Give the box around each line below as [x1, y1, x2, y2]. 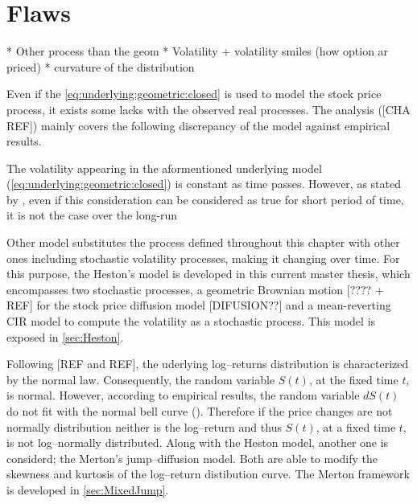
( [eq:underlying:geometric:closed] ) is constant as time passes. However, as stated [6, 175, 401, 192]
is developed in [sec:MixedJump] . [6, 481, 169, 498]
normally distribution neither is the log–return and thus [6, 418, 282, 435]
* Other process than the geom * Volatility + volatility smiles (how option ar [6, 43, 389, 59]
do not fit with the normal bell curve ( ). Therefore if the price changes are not [6, 403, 393, 419]
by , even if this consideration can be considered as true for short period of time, [6, 191, 404, 207]
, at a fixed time [316, 418, 396, 435]
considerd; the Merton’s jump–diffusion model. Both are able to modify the [6, 449, 378, 466]
